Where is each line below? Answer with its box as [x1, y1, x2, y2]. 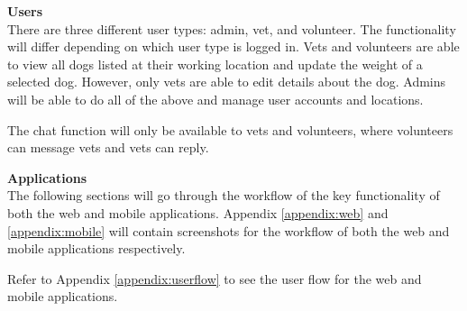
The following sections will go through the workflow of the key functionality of [7, 186, 440, 205]
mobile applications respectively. [7, 239, 186, 258]
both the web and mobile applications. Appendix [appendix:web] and [7, 203, 389, 222]
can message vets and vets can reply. [7, 138, 209, 157]
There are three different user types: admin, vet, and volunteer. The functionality [7, 19, 456, 38]
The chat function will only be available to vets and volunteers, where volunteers [7, 120, 453, 139]
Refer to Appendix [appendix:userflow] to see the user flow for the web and [7, 269, 422, 288]
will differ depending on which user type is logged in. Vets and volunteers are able [7, 37, 460, 56]
